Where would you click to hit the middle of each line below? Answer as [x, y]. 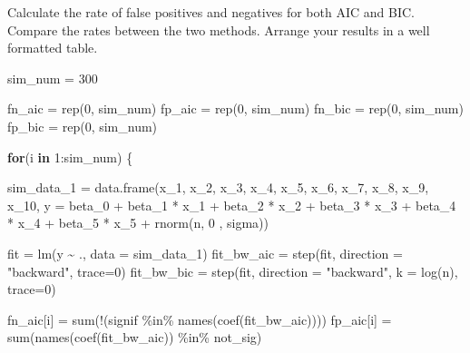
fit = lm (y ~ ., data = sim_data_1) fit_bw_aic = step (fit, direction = [205, 253]
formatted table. [53, 48]
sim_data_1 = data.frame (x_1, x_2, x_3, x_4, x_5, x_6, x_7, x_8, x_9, [218, 187]
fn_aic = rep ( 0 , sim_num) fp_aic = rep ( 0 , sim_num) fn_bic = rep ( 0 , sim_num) [235, 108]
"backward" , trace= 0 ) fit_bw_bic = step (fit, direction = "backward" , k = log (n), [233, 271]
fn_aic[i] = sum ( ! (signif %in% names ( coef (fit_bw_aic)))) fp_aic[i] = [200, 319]
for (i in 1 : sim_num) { [70, 157]
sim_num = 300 [53, 78]
